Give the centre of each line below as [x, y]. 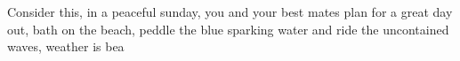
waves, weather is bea [66, 46]
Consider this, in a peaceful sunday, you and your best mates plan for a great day [230, 11]
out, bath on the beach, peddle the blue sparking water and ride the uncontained [228, 29]
